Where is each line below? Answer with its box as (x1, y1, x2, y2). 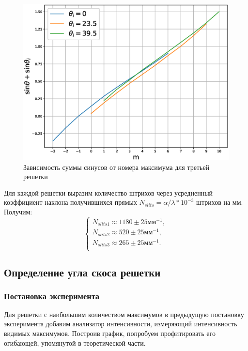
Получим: (4, 206, 32, 216)
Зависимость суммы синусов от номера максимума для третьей (23, 162, 210, 172)
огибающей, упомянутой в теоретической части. (4, 337, 146, 348)
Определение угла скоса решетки (4, 265, 161, 280)
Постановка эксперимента (4, 290, 100, 302)
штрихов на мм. (196, 197, 243, 207)
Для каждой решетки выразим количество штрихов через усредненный (4, 187, 213, 198)
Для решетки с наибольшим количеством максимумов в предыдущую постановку (4, 309, 244, 319)
